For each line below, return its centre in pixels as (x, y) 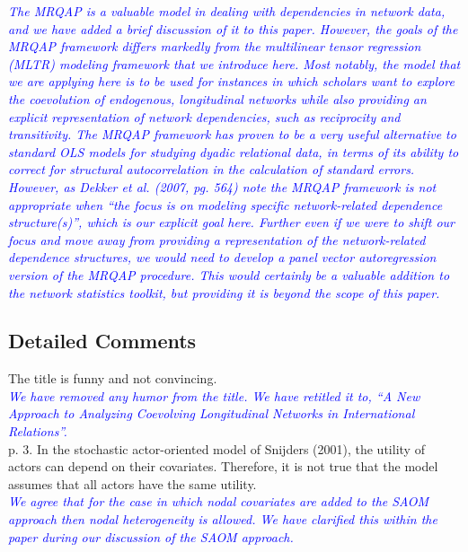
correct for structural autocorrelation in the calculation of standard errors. (212, 169)
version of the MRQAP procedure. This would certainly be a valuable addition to (229, 274)
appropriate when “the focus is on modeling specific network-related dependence (225, 204)
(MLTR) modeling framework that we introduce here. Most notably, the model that (234, 63)
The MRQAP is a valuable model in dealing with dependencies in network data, (227, 11)
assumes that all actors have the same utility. (132, 483)
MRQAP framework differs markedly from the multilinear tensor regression (215, 46)
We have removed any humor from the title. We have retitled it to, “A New (214, 395)
